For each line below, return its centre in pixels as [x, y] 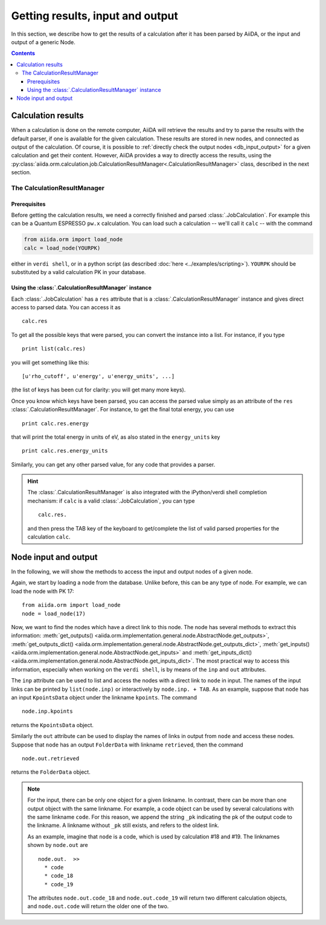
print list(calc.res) [54, 349]
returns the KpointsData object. [52, 725]
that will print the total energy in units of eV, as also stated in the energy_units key [116, 437]
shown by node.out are [58, 845]
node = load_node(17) [54, 613]
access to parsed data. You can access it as [66, 307]
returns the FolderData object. [51, 772]
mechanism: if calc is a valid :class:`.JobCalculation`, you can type [111, 501]
